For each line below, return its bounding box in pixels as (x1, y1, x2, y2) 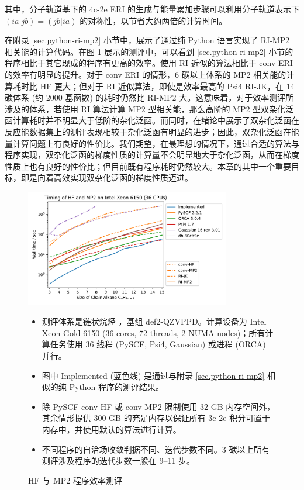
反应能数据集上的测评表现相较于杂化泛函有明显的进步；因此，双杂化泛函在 (5, 125, 291, 137)
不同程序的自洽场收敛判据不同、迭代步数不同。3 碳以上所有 (42, 443, 270, 455)
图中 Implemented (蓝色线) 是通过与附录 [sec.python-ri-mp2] (42, 369, 265, 381)
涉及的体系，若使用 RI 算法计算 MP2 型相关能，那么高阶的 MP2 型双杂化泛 (5, 102, 294, 115)
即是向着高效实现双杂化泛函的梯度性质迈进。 (20, 171, 193, 184)
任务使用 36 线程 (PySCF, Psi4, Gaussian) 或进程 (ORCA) (50, 338, 266, 350)
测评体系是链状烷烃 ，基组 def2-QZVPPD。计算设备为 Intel (42, 315, 267, 327)
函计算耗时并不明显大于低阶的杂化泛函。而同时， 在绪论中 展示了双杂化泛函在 (5, 114, 299, 126)
